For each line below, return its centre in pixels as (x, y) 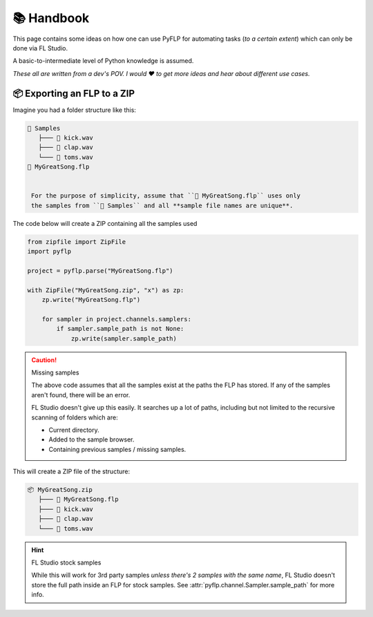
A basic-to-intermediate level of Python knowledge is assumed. (103, 61)
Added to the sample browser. (92, 439)
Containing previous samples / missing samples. (117, 449)
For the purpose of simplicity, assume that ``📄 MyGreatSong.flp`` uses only (166, 196)
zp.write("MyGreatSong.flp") (91, 300)
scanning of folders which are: (75, 417)
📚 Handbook (51, 18)
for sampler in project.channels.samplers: (116, 319)
